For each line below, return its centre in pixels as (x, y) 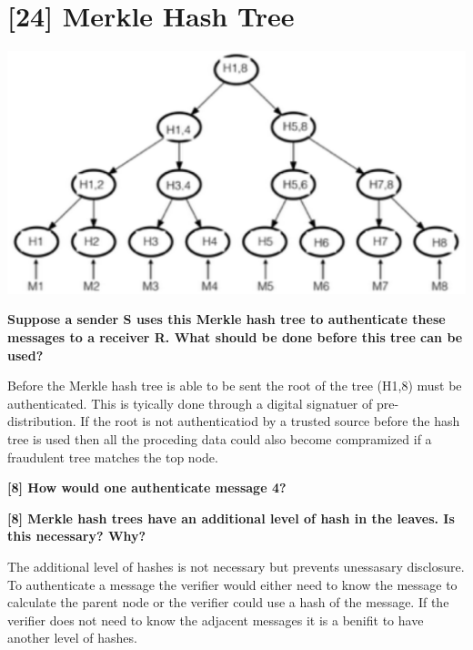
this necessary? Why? (77, 536)
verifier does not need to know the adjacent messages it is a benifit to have (216, 620)
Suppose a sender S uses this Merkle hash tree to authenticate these (226, 319)
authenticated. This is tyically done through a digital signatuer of (190, 403)
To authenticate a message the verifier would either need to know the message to (232, 584)
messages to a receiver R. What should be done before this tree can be (235, 337)
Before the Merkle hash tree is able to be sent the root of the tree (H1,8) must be (235, 386)
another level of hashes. (72, 638)
